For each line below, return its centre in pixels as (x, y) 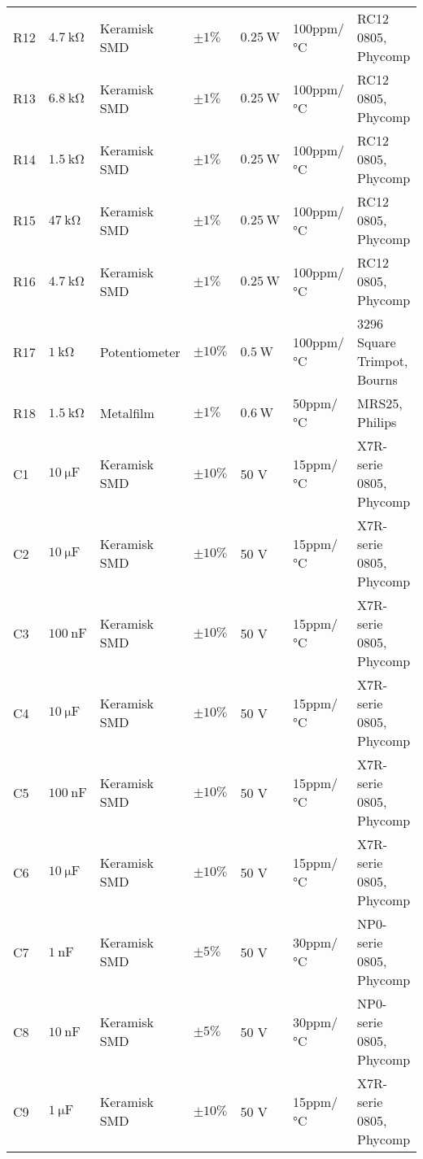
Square (377, 342)
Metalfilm (127, 412)
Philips (377, 422)
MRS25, (380, 403)
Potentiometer (140, 351)
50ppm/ (315, 403)
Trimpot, (383, 361)
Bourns (377, 379)
